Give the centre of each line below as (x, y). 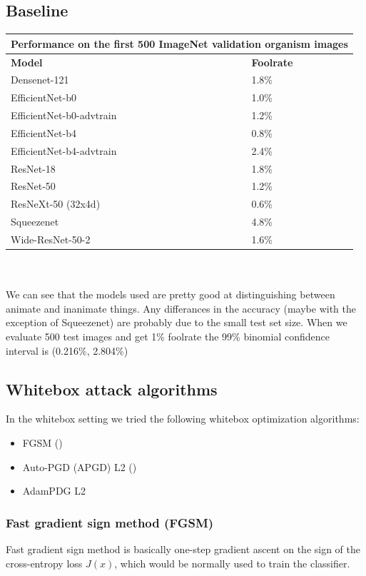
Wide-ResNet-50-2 (51, 239)
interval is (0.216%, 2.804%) (67, 350)
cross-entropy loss (44, 563)
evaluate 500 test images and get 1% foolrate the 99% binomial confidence (168, 337)
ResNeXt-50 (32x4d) (56, 204)
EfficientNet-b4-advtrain (64, 150)
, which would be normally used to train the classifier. (232, 563)
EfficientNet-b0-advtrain (64, 115)
